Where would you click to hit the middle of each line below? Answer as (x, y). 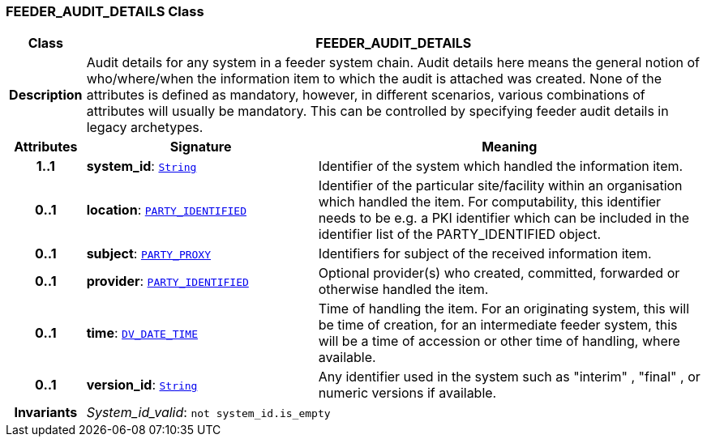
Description (46, 95)
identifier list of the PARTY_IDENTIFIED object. (460, 234)
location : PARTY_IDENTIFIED (166, 210)
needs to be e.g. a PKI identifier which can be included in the (504, 218)
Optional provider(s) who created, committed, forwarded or (499, 273)
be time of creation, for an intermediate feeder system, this (498, 325)
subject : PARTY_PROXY (149, 254)
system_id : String (141, 166)
